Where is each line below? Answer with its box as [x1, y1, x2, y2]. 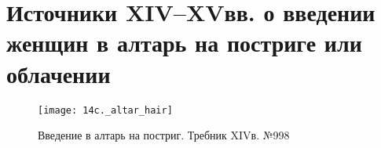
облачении [6, 57, 111, 89]
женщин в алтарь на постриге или [6, 27, 362, 59]
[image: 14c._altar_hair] [38, 104, 173, 116]
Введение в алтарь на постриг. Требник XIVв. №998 [38, 127, 290, 143]
